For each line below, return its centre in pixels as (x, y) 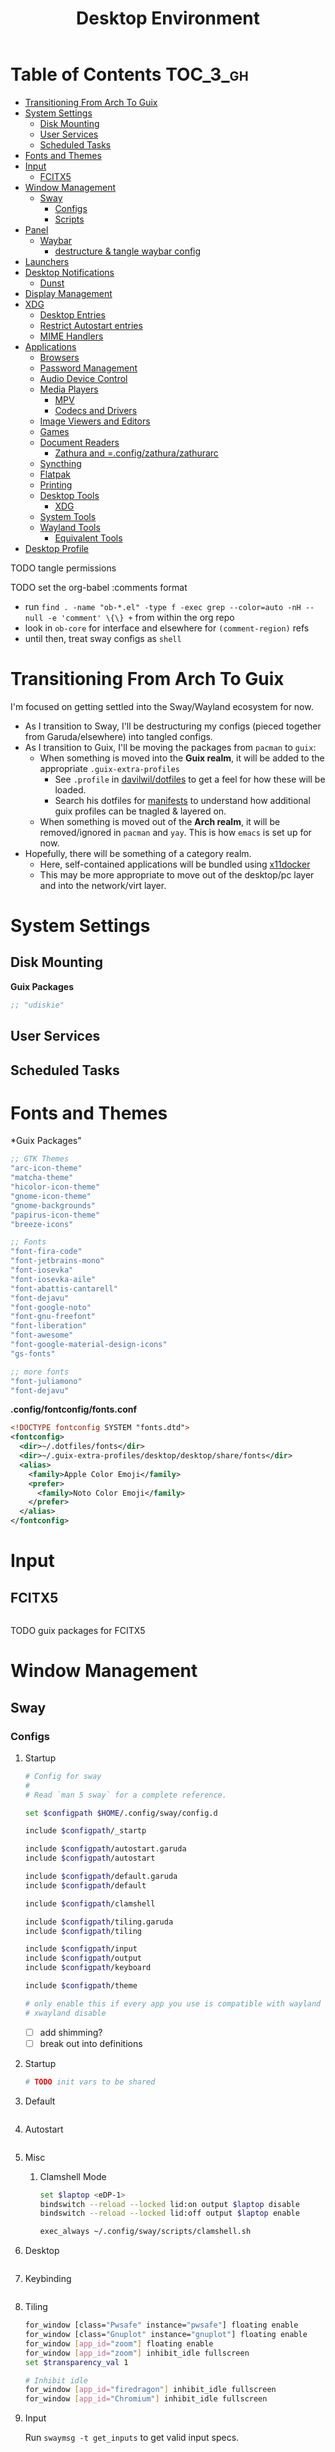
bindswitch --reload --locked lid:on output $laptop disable (169, 2204)
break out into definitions (91, 2043)
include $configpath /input (81, 1949)
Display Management (68, 293)
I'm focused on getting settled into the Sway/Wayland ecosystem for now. (162, 706)
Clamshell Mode (73, 2176)
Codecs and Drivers (96, 410)
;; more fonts (40, 1372)
